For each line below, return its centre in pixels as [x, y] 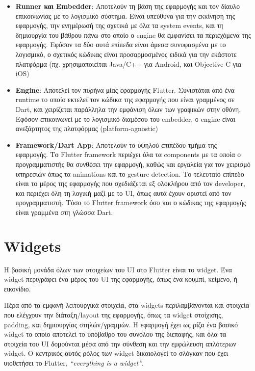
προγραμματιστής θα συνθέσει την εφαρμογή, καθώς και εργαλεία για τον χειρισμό [133, 164]
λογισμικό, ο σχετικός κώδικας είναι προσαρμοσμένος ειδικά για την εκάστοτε [126, 54]
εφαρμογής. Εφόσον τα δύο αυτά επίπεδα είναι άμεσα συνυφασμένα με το [121, 44]
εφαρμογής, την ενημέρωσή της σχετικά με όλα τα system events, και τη [119, 25]
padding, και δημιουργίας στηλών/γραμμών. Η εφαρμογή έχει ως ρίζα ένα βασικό [121, 324]
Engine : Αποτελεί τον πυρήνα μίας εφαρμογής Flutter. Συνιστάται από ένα [125, 90]
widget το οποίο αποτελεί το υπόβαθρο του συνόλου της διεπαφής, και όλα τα [115, 334]
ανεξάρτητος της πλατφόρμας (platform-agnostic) [87, 128]
